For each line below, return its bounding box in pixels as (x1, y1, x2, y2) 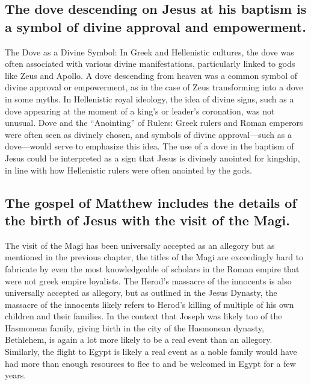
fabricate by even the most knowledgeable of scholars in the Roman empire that (5, 262, 300, 275)
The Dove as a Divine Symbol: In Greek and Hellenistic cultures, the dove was (5, 45, 294, 58)
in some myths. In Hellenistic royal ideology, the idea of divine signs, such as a (5, 92, 294, 105)
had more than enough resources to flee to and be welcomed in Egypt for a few (5, 357, 296, 369)
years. (5, 369, 26, 381)
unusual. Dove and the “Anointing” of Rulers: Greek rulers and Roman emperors (5, 116, 303, 129)
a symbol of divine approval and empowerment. (5, 17, 306, 36)
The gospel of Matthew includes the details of (5, 193, 297, 211)
